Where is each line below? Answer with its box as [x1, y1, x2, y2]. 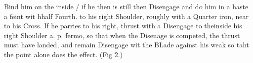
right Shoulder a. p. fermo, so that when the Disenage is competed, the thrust [4, 30, 240, 40]
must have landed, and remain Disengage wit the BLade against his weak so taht [4, 40, 250, 50]
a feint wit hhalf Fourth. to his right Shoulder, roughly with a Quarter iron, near [4, 11, 249, 21]
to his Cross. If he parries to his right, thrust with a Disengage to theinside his [4, 21, 242, 31]
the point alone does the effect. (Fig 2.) [4, 49, 123, 59]
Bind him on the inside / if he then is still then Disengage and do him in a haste [4, 1, 249, 11]
